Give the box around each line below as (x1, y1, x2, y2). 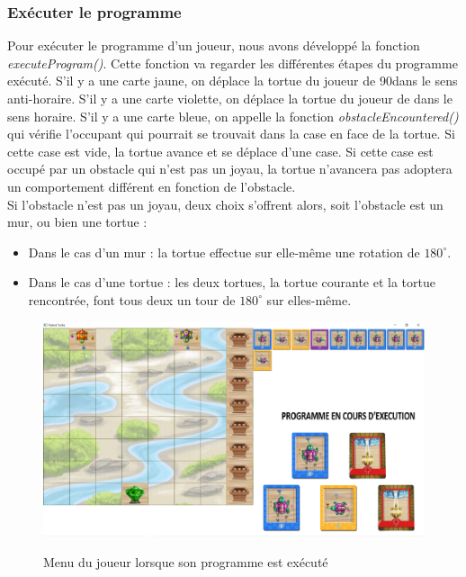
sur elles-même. (266, 290, 352, 309)
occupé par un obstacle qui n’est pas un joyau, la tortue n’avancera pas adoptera (7, 159, 453, 178)
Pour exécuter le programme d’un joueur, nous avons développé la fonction (7, 36, 420, 55)
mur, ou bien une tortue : (7, 212, 148, 231)
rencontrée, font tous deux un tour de (28, 290, 236, 309)
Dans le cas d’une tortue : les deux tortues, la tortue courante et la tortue (28, 273, 435, 292)
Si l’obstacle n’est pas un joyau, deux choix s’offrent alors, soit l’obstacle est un (7, 194, 444, 213)
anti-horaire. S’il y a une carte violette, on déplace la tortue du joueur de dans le (7, 89, 453, 107)
